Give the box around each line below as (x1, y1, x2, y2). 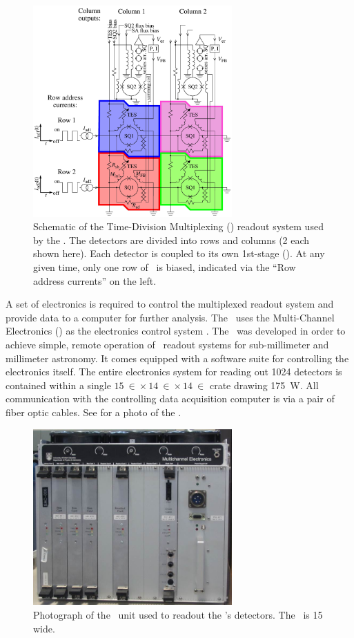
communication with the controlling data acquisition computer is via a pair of (6, 391, 335, 406)
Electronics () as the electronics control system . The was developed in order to (6, 323, 346, 338)
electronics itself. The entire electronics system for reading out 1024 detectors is (6, 364, 342, 379)
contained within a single (6, 377, 111, 392)
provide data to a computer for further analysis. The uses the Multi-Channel (6, 310, 335, 324)
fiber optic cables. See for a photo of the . (6, 404, 181, 419)
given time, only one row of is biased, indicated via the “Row (33, 260, 296, 274)
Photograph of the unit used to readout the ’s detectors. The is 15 (33, 608, 323, 622)
